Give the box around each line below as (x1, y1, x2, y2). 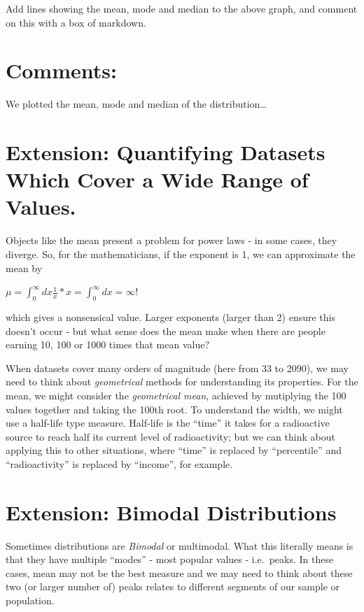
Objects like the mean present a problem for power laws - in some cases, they (6, 233, 337, 248)
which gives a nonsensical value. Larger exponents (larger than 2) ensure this (6, 309, 336, 324)
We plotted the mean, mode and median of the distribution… (6, 97, 267, 111)
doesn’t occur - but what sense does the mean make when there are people (6, 323, 325, 338)
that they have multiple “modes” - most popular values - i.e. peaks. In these (6, 552, 334, 567)
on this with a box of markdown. (6, 15, 146, 29)
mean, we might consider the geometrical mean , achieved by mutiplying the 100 (6, 387, 346, 402)
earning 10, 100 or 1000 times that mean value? (6, 337, 210, 352)
